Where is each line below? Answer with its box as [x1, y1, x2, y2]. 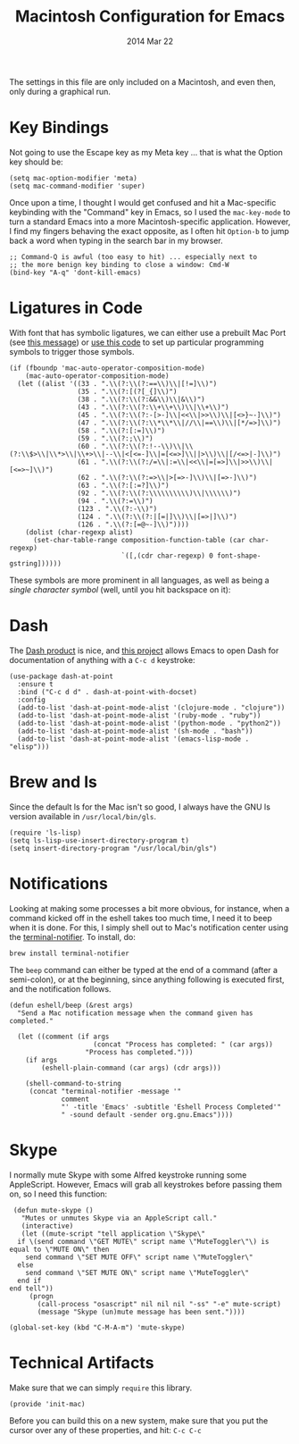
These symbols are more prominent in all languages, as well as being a [9, 575, 270, 585]
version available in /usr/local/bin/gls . [9, 810, 156, 821]
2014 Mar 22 [126, 36, 174, 46]
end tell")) [9, 1284, 54, 1293]
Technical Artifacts [9, 1352, 154, 1373]
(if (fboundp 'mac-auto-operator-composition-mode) [9, 364, 205, 373]
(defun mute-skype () [12, 1205, 94, 1214]
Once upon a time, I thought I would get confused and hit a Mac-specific [9, 197, 277, 207]
